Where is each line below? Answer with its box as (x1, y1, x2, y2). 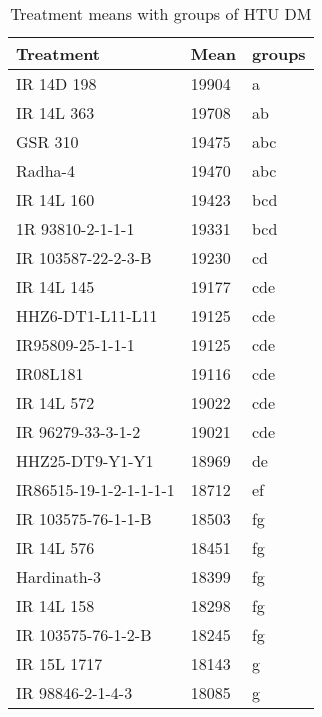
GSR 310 (16, 130, 79, 153)
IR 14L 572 (16, 391, 95, 414)
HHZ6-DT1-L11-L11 (16, 304, 158, 327)
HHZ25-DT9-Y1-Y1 (16, 449, 154, 472)
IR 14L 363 (16, 101, 95, 124)
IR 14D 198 (16, 72, 97, 95)
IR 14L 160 (16, 188, 95, 211)
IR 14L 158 (16, 594, 95, 617)
